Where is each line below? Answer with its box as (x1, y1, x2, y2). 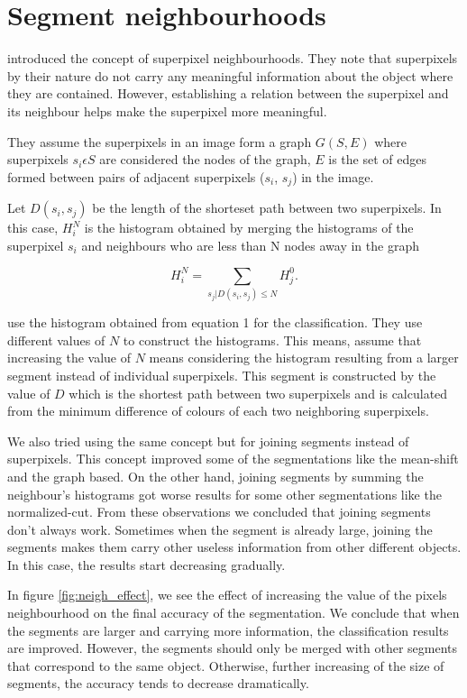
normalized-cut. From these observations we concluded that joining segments (7, 502, 431, 521)
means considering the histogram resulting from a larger (149, 348, 459, 367)
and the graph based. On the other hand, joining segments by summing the (7, 466, 424, 485)
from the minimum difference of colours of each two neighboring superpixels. (7, 401, 429, 420)
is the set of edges (328, 150, 426, 169)
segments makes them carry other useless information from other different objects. (7, 537, 462, 556)
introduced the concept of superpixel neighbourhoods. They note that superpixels (7, 49, 458, 68)
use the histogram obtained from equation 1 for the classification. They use (7, 313, 423, 332)
